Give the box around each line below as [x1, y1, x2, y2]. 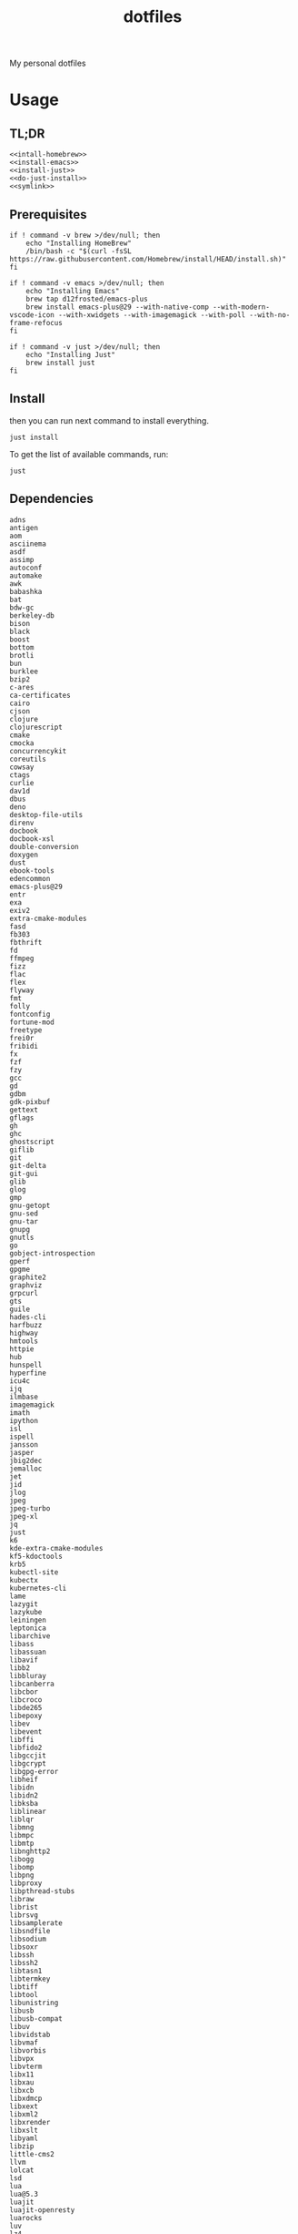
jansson [9, 1440, 39, 1450]
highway [9, 1328, 39, 1337]
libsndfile [9, 1926, 51, 1935]
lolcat [9, 2166, 35, 2175]
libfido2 [9, 1743, 43, 1752]
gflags [9, 1113, 35, 1122]
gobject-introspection [9, 1248, 95, 1258]
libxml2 [9, 2109, 39, 2119]
